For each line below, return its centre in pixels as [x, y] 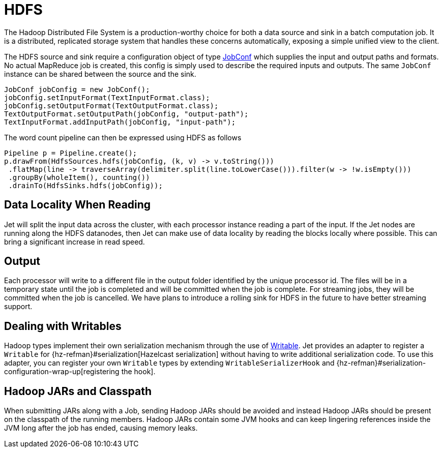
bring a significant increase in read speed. [75, 242]
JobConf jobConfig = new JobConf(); [77, 89]
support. [18, 307]
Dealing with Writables [63, 326]
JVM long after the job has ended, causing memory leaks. [101, 428]
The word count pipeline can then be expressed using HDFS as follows [123, 137]
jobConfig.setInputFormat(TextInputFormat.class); [107, 97]
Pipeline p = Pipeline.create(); [71, 153]
